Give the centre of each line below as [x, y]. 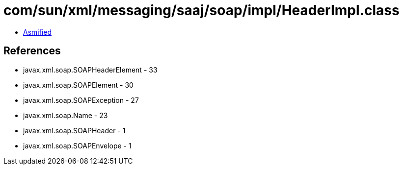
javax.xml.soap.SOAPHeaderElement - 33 [90, 70]
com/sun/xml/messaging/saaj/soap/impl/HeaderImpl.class [201, 10]
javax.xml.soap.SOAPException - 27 [81, 100]
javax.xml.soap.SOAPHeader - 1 [74, 130]
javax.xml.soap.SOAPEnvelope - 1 [77, 145]
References [32, 51]
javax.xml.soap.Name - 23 [66, 115]
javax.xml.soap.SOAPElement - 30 [78, 85]
